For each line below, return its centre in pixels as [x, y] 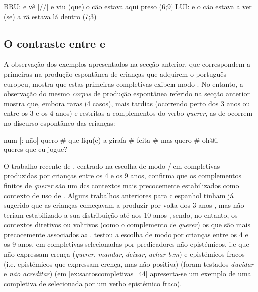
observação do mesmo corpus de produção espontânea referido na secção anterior [127, 93]
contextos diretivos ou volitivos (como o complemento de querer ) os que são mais [127, 224]
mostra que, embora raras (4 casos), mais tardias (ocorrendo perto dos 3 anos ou [127, 103]
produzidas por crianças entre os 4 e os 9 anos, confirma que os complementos [123, 176]
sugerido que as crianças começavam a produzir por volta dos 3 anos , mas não [124, 205]
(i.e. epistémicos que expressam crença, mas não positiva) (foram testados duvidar [129, 263]
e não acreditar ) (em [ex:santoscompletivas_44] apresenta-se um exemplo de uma [128, 273]
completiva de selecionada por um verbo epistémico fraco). [93, 283]
